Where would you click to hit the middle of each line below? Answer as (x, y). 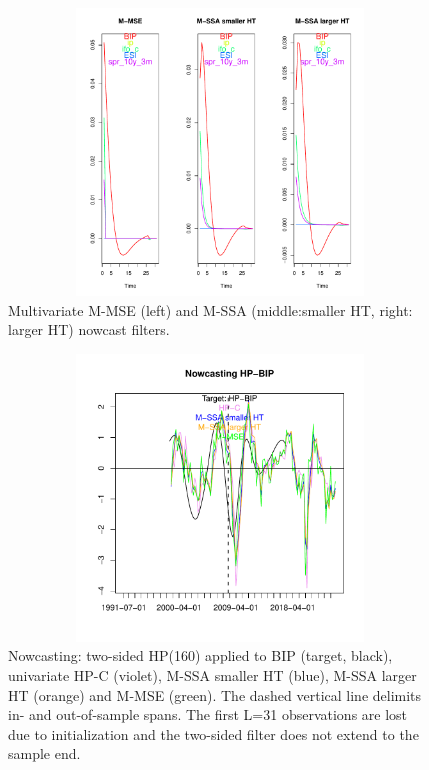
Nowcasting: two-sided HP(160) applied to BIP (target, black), (200, 655)
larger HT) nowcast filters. (89, 329)
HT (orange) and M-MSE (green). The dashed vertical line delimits (215, 694)
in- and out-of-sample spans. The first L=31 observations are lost (208, 714)
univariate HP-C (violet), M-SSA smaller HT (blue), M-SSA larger (212, 674)
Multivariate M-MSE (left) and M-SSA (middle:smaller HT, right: (210, 309)
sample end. (44, 753)
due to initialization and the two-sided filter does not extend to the (213, 733)
